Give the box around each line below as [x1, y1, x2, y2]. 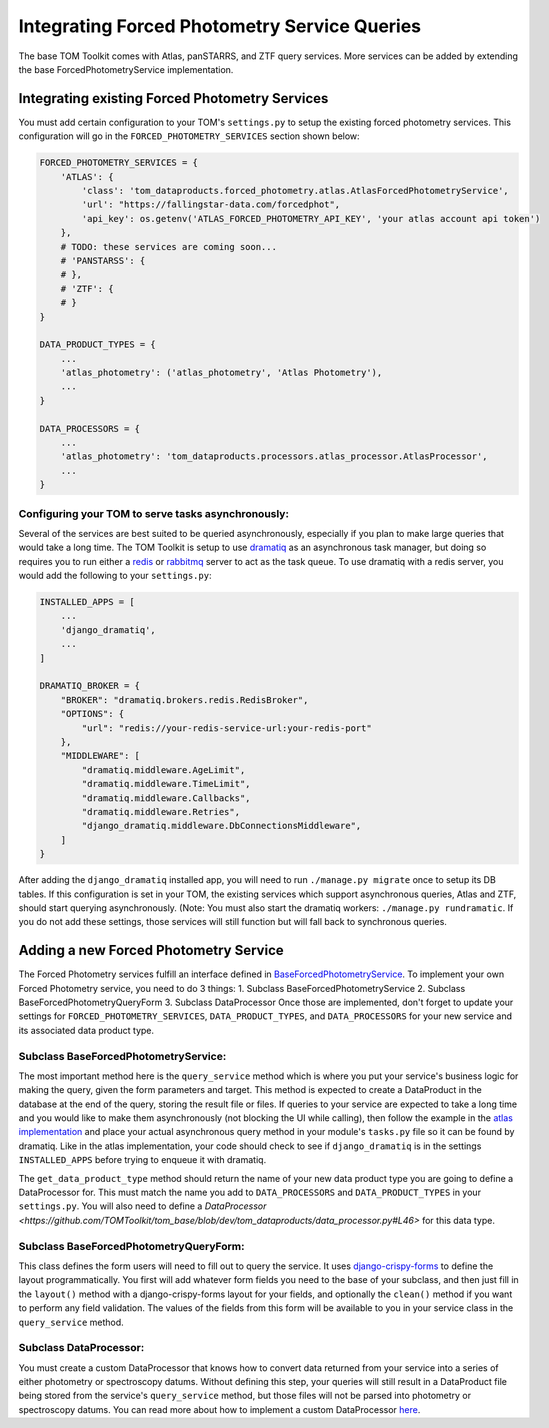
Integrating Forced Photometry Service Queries [18, 15, 422, 37]
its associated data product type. [18, 1024, 155, 1036]
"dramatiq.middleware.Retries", [81, 806, 240, 817]
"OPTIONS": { [60, 708, 125, 720]
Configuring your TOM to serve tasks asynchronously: [18, 506, 290, 520]
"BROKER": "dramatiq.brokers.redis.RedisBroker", [60, 694, 309, 705]
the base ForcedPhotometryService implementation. [18, 63, 234, 75]
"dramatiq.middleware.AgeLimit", [81, 764, 246, 775]
